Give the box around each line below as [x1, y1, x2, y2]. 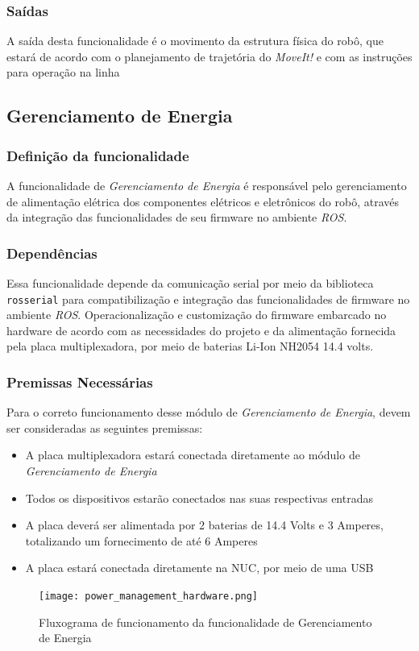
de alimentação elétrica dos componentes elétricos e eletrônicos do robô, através [6, 193, 400, 209]
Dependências [6, 243, 97, 263]
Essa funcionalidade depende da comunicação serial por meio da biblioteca [6, 275, 374, 291]
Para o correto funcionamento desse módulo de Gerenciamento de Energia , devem [6, 404, 411, 421]
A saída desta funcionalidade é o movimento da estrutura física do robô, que [6, 32, 384, 49]
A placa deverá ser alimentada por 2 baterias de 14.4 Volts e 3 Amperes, [25, 516, 384, 533]
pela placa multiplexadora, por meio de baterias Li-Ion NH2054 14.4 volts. [6, 338, 374, 355]
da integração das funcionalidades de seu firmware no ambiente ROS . [6, 209, 347, 226]
